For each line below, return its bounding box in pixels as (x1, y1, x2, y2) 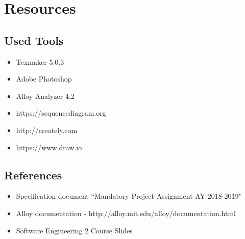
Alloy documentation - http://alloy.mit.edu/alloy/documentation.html (16, 207, 236, 218)
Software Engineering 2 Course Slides (16, 225, 133, 235)
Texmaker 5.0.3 (16, 56, 64, 67)
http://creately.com (16, 124, 78, 135)
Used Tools (4, 32, 64, 48)
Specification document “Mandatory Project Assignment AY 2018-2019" (16, 191, 241, 201)
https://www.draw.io (16, 142, 82, 152)
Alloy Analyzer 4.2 (16, 90, 75, 101)
